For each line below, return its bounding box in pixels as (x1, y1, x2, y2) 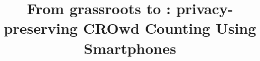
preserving (4, 18, 78, 38)
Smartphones (84, 37, 176, 58)
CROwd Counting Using (83, 18, 256, 38)
